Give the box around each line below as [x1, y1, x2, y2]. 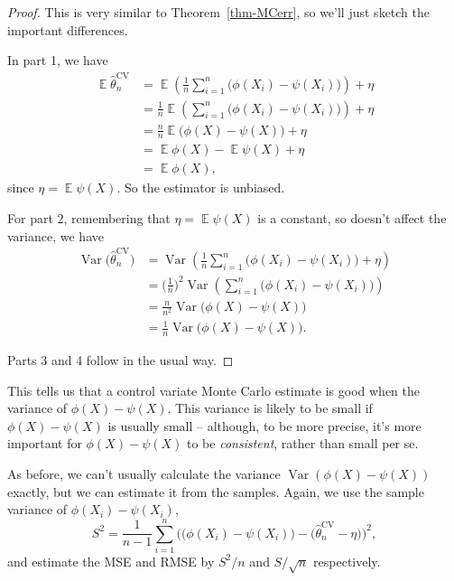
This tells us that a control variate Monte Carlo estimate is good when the [7, 380, 421, 399]
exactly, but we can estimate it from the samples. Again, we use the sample [7, 482, 424, 501]
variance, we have [7, 226, 104, 245]
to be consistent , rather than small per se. [187, 434, 419, 453]
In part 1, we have [7, 51, 108, 70]
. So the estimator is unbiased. [116, 178, 285, 197]
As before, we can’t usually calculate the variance [7, 464, 281, 483]
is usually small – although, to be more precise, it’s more [107, 416, 422, 435]
